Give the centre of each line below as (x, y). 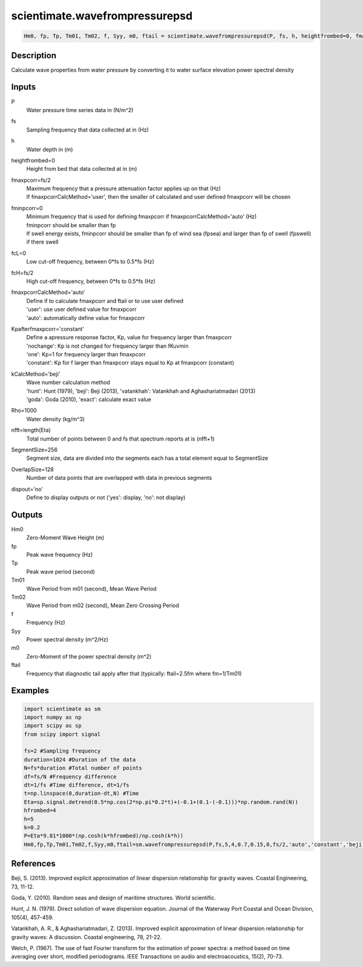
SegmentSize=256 (34, 450)
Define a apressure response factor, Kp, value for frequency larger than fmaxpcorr (129, 337)
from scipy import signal (62, 734)
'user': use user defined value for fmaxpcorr (81, 310)
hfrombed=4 (40, 811)
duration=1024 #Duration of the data (80, 759)
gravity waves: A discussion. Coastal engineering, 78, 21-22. (87, 937)
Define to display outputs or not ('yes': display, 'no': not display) (106, 497)
